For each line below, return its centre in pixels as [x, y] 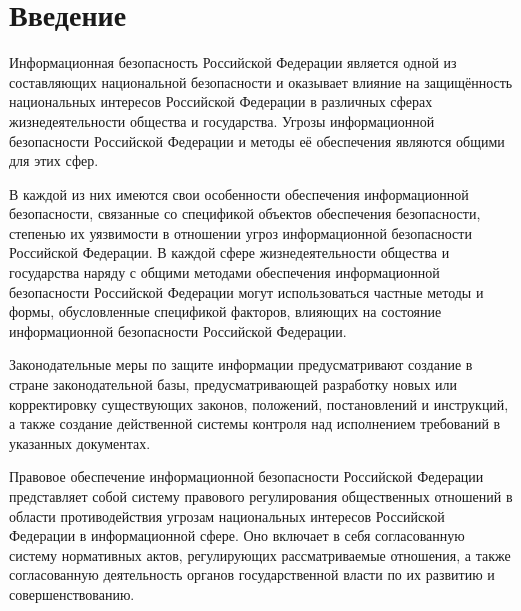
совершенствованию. [72, 593]
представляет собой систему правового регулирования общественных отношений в [261, 496]
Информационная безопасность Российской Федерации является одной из [233, 62]
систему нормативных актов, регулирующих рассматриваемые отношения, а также [260, 554]
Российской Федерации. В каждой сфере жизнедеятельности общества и [229, 252]
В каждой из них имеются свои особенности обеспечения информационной [239, 193]
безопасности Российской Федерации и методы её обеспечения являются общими [257, 140]
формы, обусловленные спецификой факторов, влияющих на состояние [225, 311]
